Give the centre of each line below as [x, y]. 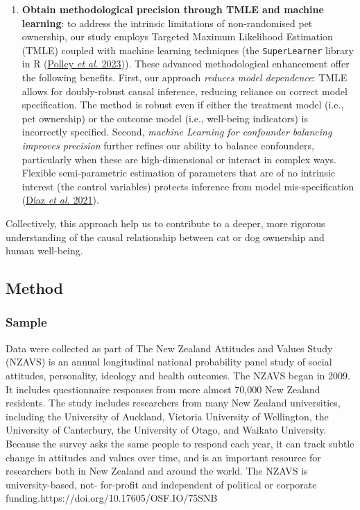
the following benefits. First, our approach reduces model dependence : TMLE [185, 77]
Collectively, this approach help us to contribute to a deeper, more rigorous [165, 223]
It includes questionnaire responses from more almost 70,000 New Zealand [163, 389]
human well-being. [44, 250]
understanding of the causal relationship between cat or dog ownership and [165, 237]
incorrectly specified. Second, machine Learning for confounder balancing [177, 132]
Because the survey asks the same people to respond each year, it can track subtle [180, 443]
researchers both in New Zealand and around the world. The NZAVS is [157, 471]
